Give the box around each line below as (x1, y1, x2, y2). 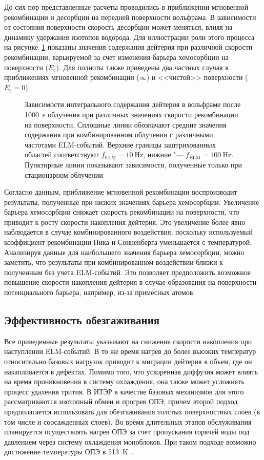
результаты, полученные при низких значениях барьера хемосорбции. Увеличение (4, 196, 259, 207)
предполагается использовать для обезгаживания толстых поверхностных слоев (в (4, 406, 260, 416)
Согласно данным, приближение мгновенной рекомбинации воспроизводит (4, 186, 237, 197)
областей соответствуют (25, 149, 99, 160)
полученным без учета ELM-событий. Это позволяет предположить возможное (4, 266, 251, 277)
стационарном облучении (25, 169, 103, 180)
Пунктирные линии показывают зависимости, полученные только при (25, 159, 242, 170)
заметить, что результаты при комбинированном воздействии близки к (4, 257, 223, 267)
